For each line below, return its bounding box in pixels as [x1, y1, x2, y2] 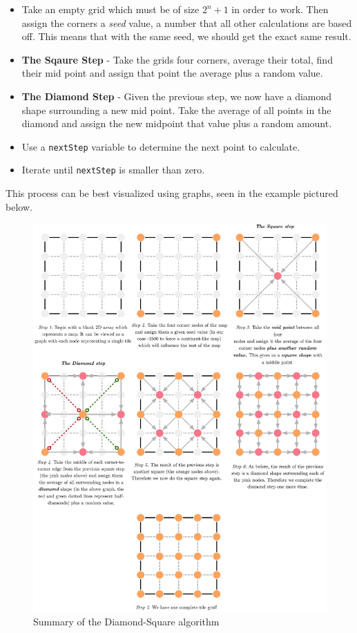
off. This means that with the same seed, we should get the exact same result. [21, 29, 351, 44]
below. [6, 199, 32, 214]
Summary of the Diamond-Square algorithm [33, 614, 220, 628]
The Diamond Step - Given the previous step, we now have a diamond [21, 88, 332, 103]
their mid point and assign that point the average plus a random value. [21, 66, 323, 80]
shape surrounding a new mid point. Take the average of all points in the [21, 102, 331, 117]
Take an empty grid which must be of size [21, 2, 200, 16]
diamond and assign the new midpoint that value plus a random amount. [21, 116, 332, 131]
